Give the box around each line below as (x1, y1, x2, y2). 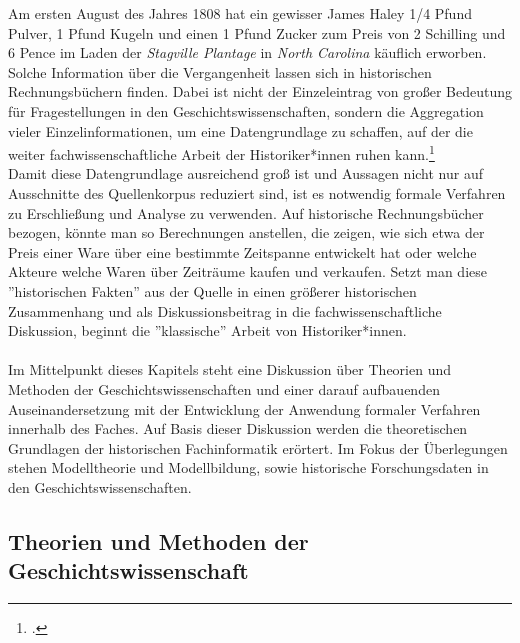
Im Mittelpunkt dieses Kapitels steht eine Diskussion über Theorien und (8, 359, 451, 380)
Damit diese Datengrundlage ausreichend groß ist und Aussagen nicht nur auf (8, 163, 484, 184)
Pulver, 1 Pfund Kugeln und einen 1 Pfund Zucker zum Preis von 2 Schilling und (8, 22, 506, 43)
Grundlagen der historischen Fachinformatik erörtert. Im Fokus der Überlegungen (8, 437, 508, 458)
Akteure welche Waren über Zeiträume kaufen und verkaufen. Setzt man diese (8, 261, 487, 282)
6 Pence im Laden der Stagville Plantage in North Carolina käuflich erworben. (8, 42, 487, 63)
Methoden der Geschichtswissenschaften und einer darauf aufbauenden (8, 378, 440, 399)
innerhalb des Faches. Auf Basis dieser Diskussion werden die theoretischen (8, 418, 468, 439)
